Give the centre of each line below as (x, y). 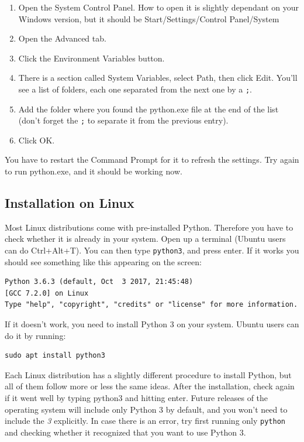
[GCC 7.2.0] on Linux (47, 293)
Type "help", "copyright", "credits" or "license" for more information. (151, 305)
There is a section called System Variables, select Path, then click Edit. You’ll (158, 78)
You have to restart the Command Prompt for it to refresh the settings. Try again (152, 160)
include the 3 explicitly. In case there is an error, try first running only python (145, 421)
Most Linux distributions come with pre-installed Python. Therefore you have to (149, 227)
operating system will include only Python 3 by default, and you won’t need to (146, 409)
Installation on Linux (70, 203)
